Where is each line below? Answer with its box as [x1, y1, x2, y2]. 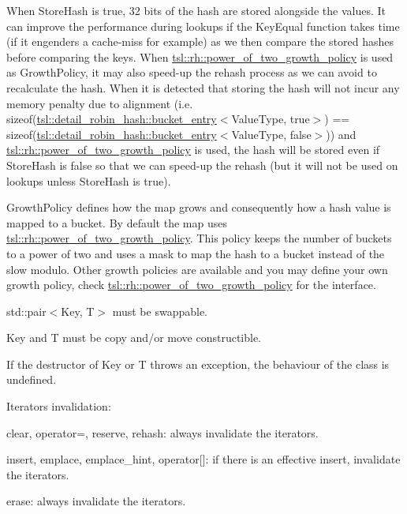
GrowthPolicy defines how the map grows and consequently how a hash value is [6, 199, 391, 216]
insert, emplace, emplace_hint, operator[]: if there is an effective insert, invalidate [6, 451, 401, 467]
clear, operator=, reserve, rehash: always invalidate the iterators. [6, 424, 319, 441]
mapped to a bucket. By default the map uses [6, 214, 227, 231]
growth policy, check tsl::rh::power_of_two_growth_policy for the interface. [6, 276, 376, 293]
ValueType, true [231, 111, 310, 127]
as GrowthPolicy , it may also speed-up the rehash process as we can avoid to [6, 64, 377, 81]
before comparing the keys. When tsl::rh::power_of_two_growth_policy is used [6, 48, 394, 65]
